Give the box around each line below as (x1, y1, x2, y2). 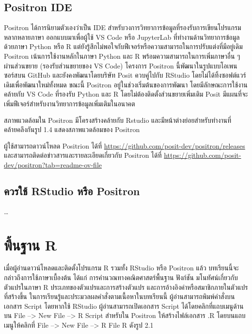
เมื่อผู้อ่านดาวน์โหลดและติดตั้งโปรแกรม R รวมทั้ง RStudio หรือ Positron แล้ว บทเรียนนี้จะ (4, 263, 239, 273)
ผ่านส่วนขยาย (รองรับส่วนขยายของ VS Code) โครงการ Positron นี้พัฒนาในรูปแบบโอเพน (4, 60, 237, 70)
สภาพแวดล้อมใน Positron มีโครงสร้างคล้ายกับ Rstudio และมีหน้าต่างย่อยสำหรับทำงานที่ (4, 115, 232, 125)
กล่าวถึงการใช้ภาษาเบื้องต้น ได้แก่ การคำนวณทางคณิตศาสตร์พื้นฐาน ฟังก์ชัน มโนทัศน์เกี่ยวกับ (4, 272, 238, 283)
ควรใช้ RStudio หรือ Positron (4, 183, 140, 198)
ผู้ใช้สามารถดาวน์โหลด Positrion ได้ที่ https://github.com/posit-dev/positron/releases (4, 140, 245, 150)
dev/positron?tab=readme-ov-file (4, 159, 102, 169)
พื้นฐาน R (4, 234, 57, 254)
